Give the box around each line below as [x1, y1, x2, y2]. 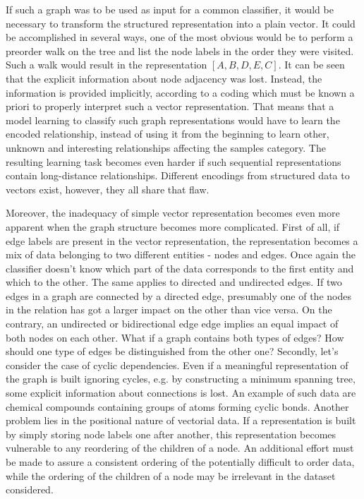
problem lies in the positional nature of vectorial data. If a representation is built [6, 413, 356, 428]
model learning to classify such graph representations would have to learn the [6, 112, 340, 127]
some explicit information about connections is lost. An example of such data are [6, 385, 356, 400]
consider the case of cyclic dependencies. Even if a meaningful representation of [6, 357, 348, 372]
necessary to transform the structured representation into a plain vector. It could [6, 16, 356, 30]
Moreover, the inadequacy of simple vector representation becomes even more [6, 205, 340, 220]
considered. [6, 482, 54, 497]
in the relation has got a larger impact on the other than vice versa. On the [6, 302, 332, 317]
